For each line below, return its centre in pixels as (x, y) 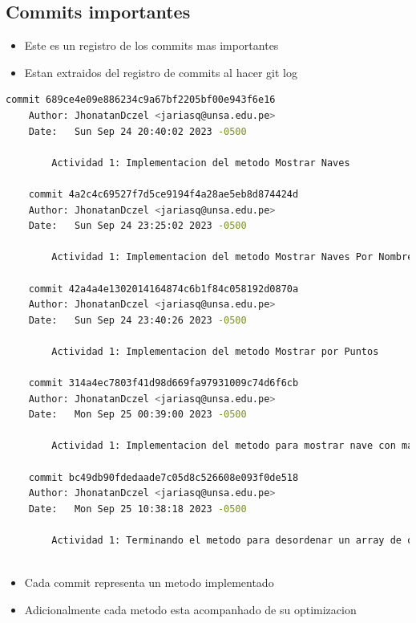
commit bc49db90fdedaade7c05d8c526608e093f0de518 (164, 477)
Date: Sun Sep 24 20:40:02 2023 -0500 (137, 131)
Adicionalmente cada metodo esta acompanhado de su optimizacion (190, 609)
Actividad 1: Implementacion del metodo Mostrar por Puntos (215, 351)
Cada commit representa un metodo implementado (149, 582)
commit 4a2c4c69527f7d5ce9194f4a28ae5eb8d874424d (164, 194)
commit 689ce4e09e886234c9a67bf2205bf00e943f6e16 (141, 100)
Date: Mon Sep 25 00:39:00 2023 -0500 (137, 415)
